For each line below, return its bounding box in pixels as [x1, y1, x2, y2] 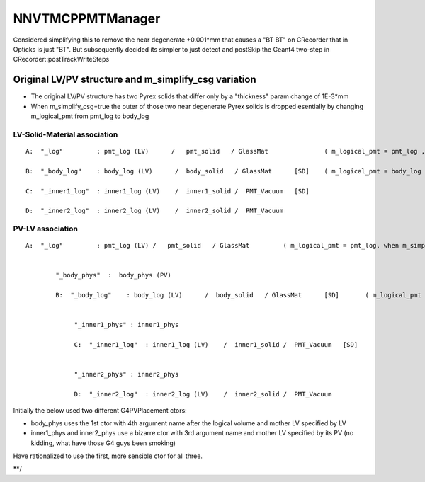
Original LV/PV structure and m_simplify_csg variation [13, 74, 256, 86]
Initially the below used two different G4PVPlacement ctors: [13, 406, 187, 414]
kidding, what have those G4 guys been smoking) [30, 439, 176, 447]
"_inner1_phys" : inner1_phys [74, 321, 179, 329]
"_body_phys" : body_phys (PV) [55, 271, 171, 280]
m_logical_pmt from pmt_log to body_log [30, 112, 149, 120]
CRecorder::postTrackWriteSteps [13, 55, 110, 64]
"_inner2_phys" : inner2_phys [74, 370, 179, 379]
